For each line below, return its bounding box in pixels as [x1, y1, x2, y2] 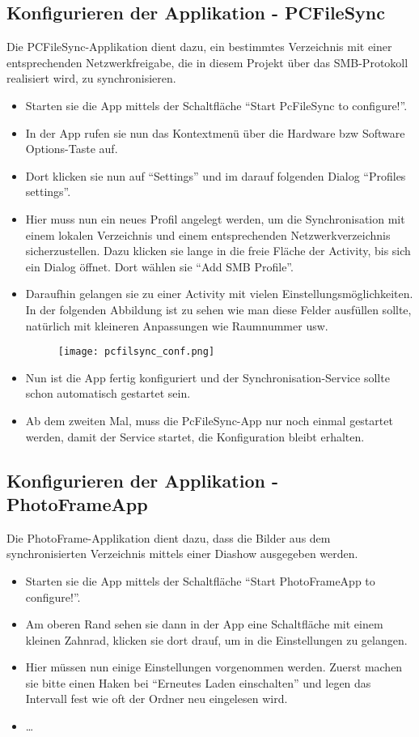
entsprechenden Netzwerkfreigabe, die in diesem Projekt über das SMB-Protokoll [6, 53, 408, 70]
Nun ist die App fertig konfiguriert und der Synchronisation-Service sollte [25, 368, 390, 386]
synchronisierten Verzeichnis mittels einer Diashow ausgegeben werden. [6, 545, 358, 562]
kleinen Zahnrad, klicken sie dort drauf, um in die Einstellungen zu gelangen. [25, 631, 408, 648]
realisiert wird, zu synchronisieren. [6, 70, 176, 87]
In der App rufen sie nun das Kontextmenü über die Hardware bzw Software [25, 124, 405, 141]
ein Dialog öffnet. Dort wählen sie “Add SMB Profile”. [25, 258, 294, 275]
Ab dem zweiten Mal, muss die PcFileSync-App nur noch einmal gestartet [25, 411, 393, 428]
